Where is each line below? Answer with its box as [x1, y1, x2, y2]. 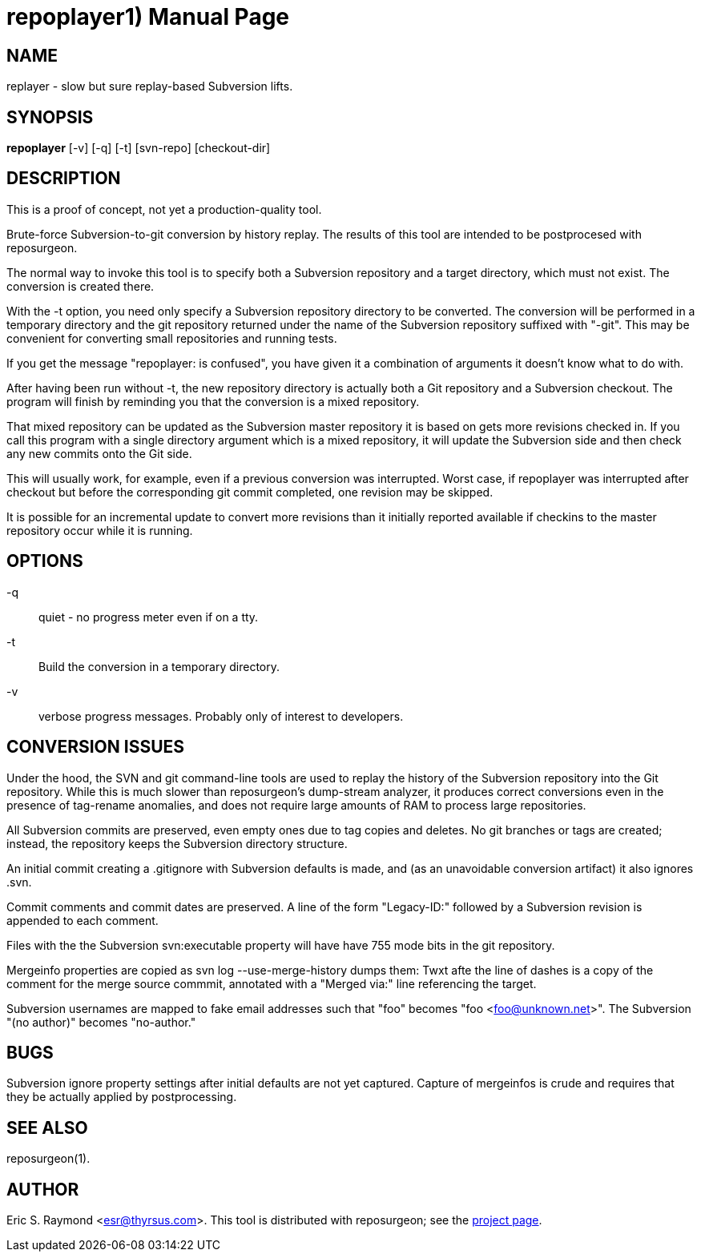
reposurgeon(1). [6, 1151, 91, 1166]
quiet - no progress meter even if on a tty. [38, 609, 259, 624]
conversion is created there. [6, 279, 155, 293]
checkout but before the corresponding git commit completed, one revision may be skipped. [6, 484, 494, 499]
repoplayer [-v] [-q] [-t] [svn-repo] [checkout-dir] [6, 141, 271, 155]
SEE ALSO [6, 1117, 88, 1138]
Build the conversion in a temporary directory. [38, 659, 280, 673]
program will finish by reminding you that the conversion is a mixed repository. [6, 394, 420, 408]
